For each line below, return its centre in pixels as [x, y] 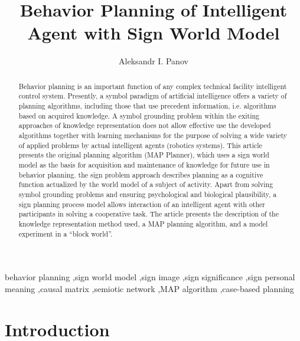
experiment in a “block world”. [66, 233]
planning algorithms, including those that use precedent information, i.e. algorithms [147, 106]
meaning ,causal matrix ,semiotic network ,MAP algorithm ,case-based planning [149, 288]
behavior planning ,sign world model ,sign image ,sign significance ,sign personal [150, 277]
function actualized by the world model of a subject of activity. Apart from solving [146, 184]
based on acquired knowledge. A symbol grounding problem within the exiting [139, 115]
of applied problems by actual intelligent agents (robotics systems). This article [140, 145]
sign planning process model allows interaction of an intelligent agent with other [142, 204]
